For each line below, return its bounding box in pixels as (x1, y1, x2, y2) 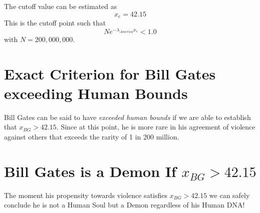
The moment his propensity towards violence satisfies (4, 189, 168, 200)
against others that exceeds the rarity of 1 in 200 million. (4, 131, 179, 141)
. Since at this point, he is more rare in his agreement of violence (56, 121, 255, 132)
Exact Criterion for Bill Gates (4, 63, 216, 83)
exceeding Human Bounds (4, 82, 188, 103)
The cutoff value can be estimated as (4, 1, 117, 11)
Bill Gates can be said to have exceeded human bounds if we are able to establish (4, 111, 251, 122)
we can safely (209, 189, 250, 200)
